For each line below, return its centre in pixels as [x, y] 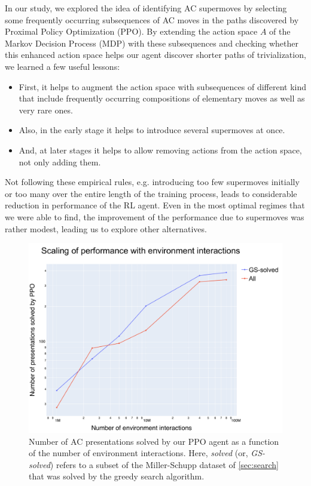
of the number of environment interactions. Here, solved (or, [138, 453]
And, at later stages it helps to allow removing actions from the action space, [160, 150]
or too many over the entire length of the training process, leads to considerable [151, 193]
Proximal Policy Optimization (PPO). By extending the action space [131, 31]
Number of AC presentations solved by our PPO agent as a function [154, 441]
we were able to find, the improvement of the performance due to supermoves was [155, 216]
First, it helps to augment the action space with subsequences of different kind [163, 86]
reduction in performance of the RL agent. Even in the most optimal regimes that [155, 205]
